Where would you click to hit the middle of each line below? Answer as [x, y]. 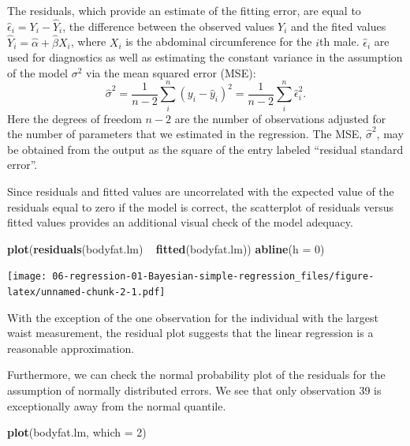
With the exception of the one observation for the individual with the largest [193, 317]
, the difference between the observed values [168, 26]
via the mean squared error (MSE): [171, 72]
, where [88, 41]
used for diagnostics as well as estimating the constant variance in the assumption [205, 57]
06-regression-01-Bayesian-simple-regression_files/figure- [213, 277]
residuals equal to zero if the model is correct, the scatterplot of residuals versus [201, 206]
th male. [339, 41]
